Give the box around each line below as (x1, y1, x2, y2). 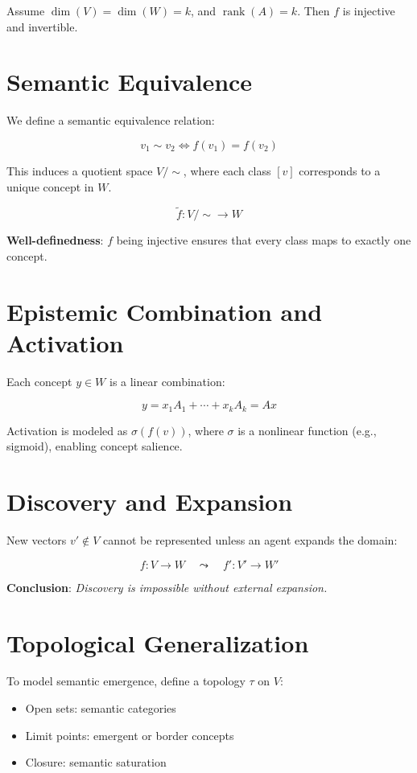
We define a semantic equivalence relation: (6, 112, 215, 129)
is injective (342, 2, 395, 19)
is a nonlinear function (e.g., (237, 421, 377, 438)
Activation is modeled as (6, 421, 128, 438)
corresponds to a (299, 162, 381, 179)
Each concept (6, 372, 72, 389)
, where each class (183, 162, 271, 179)
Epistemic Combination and (6, 294, 323, 327)
